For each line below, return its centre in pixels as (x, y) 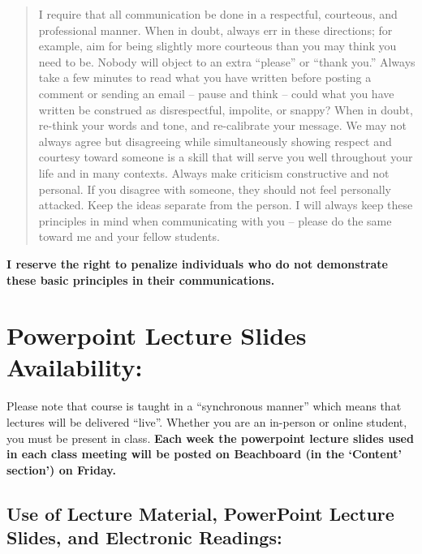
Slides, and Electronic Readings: (144, 537)
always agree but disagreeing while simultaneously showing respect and (215, 141)
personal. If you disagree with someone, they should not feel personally (215, 189)
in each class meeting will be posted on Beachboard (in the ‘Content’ (204, 454)
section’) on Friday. (61, 469)
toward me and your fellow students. (129, 236)
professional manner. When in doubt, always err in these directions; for (215, 30)
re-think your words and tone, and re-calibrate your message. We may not (222, 125)
